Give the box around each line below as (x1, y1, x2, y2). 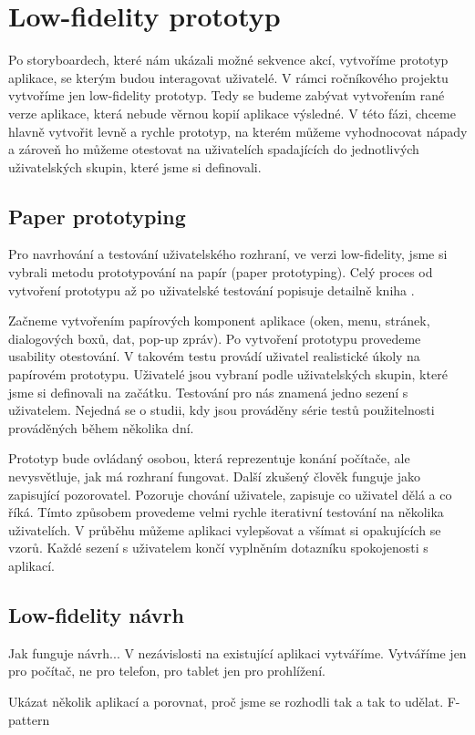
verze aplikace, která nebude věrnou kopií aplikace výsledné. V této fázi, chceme (8, 103, 456, 122)
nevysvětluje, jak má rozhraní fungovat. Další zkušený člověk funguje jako (8, 467, 421, 486)
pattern (8, 709, 50, 729)
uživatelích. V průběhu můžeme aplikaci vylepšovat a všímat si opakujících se (8, 520, 441, 539)
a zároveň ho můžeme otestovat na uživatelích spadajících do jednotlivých (8, 140, 419, 159)
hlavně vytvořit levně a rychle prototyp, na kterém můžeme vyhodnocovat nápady (8, 121, 468, 140)
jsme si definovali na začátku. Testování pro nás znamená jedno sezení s (8, 382, 408, 401)
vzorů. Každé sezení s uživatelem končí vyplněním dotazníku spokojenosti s (8, 538, 429, 557)
